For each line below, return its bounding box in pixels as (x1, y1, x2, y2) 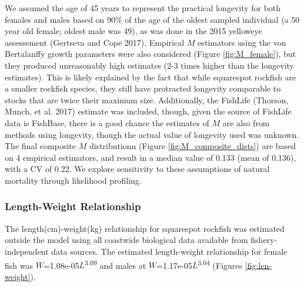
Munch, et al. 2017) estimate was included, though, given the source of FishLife (5, 105, 292, 117)
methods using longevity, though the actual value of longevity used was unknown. (5, 128, 299, 140)
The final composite (5, 140, 76, 152)
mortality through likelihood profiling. (5, 174, 142, 186)
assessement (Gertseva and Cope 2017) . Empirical (5, 36, 185, 48)
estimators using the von (198, 36, 286, 48)
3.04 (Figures (198, 257, 243, 271)
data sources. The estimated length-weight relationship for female (51, 245, 288, 257)
